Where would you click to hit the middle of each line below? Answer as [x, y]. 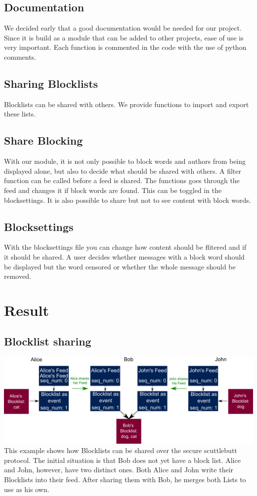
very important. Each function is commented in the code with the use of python [125, 47]
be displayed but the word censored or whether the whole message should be [120, 266]
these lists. [20, 114]
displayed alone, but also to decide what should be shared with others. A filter [123, 171]
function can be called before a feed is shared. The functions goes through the [122, 180]
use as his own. [27, 489]
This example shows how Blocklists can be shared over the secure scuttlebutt [121, 450]
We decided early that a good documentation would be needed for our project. [123, 28]
